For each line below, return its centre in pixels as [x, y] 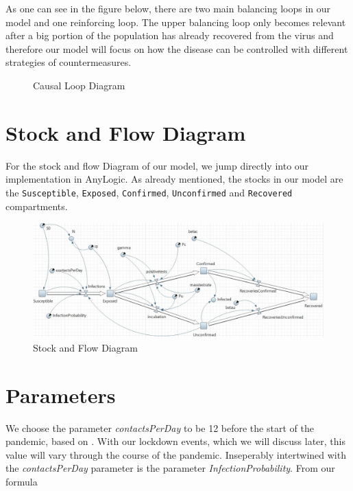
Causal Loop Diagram [79, 85]
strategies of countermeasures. [69, 62]
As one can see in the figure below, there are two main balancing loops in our [168, 8]
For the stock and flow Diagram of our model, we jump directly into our [157, 165]
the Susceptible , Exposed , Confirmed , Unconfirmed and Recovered [149, 192]
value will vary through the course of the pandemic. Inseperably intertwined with [176, 454]
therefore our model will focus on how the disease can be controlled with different [177, 48]
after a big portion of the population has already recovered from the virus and [170, 35]
